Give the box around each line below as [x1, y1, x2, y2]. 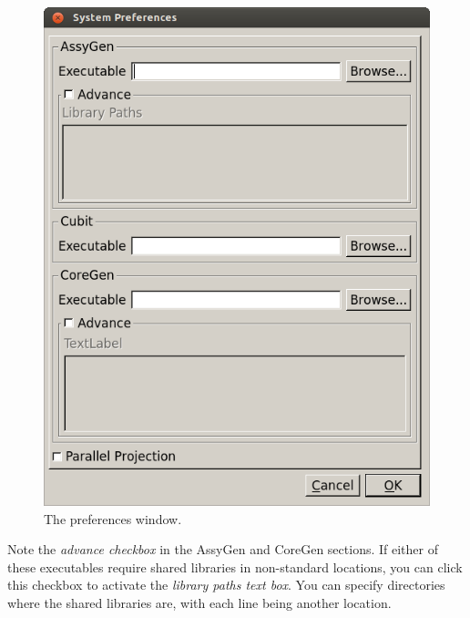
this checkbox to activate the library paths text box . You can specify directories [7, 575, 445, 594]
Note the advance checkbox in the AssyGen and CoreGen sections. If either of [7, 540, 438, 559]
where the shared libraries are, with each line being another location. [7, 592, 392, 612]
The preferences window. [44, 509, 182, 528]
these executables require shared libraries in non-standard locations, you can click [7, 557, 463, 576]
